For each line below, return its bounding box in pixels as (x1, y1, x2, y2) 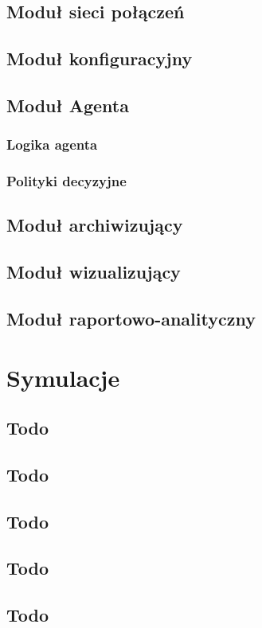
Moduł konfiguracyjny (6, 46, 193, 71)
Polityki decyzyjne (6, 171, 127, 191)
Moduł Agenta (6, 92, 129, 117)
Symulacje (6, 361, 120, 393)
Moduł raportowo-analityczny (6, 306, 256, 330)
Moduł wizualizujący (6, 259, 181, 284)
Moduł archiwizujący (6, 213, 183, 237)
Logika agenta (6, 135, 98, 154)
